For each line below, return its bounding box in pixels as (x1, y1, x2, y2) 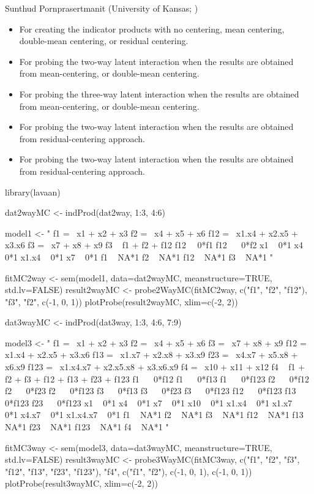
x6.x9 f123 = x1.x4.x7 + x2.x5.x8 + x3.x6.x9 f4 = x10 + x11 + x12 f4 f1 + (5, 360, 305, 373)
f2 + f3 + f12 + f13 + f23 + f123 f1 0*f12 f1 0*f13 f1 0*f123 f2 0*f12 (5, 372, 309, 385)
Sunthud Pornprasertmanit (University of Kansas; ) (5, 2, 198, 14)
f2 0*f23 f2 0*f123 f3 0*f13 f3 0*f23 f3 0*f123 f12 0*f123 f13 (5, 384, 296, 397)
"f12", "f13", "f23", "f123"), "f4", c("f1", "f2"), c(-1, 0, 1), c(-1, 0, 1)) (5, 465, 252, 477)
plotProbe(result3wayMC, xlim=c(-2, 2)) (5, 477, 159, 490)
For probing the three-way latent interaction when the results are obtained (19, 87, 299, 100)
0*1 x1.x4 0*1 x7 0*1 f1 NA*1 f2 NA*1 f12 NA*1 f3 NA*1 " (5, 250, 274, 263)
